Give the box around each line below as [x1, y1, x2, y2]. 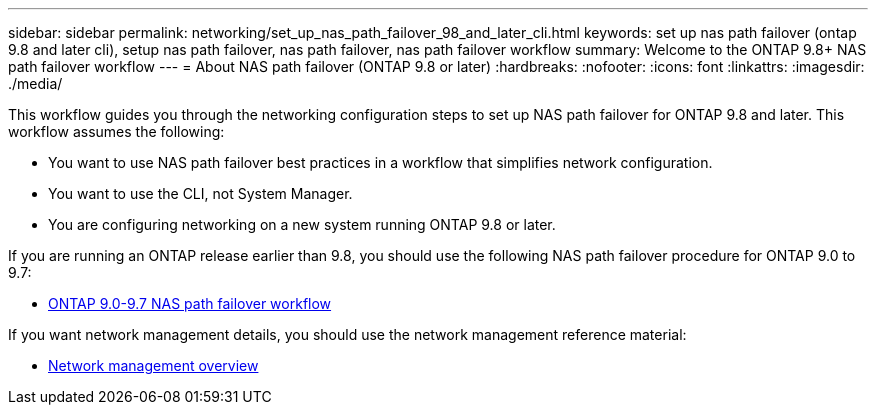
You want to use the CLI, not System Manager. [48, 185, 353, 202]
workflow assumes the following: [8, 123, 225, 140]
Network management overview [48, 357, 259, 374]
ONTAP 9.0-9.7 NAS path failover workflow [48, 295, 332, 312]
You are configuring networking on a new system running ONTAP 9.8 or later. [48, 216, 556, 233]
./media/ [8, 75, 63, 92]
